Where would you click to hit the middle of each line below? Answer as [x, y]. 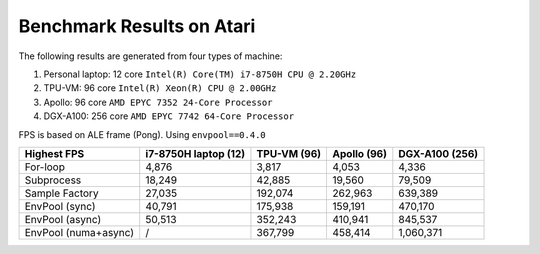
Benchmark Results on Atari [137, 26]
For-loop [44, 167]
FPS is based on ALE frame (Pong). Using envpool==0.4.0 [142, 134]
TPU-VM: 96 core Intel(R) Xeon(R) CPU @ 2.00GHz [160, 88]
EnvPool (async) [63, 219]
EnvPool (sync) [60, 206]
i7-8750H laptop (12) [195, 153]
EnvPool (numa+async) [79, 232]
